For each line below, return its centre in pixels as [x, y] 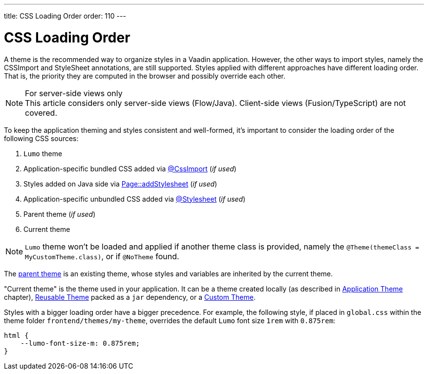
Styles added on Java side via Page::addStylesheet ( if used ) [120, 184]
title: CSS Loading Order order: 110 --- [65, 16]
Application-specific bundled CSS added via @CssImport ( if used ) [130, 168]
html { [16, 335]
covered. [41, 113]
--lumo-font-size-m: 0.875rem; [80, 343]
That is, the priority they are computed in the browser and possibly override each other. [145, 76]
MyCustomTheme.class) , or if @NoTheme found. [102, 256]
